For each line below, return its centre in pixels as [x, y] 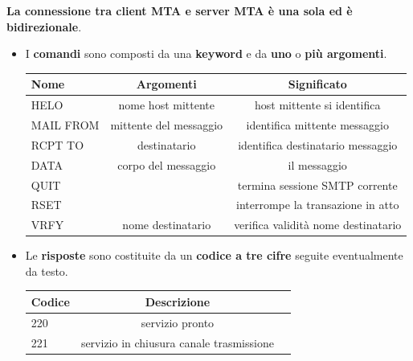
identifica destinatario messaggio [318, 144]
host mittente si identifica [318, 105]
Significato [317, 84]
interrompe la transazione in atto [318, 205]
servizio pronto [178, 322]
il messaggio [317, 164]
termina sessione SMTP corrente [317, 185]
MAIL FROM [65, 124]
